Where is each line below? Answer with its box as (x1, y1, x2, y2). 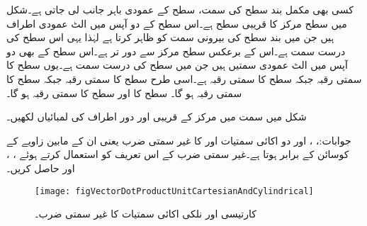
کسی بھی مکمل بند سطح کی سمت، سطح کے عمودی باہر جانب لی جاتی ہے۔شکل (6, 2, 354, 16)
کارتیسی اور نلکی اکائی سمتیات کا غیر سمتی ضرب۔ (35, 206, 256, 221)
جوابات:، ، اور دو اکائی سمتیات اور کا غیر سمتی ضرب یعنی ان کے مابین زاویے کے (6, 132, 351, 147)
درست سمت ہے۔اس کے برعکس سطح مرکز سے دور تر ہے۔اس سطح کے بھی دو (6, 43, 346, 58)
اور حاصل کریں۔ (6, 160, 75, 175)
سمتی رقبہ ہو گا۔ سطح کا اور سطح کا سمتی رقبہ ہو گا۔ (6, 85, 242, 100)
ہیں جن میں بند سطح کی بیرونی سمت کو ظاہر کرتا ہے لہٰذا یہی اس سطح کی (6, 30, 334, 45)
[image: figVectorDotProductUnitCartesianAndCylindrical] (35, 186, 314, 196)
